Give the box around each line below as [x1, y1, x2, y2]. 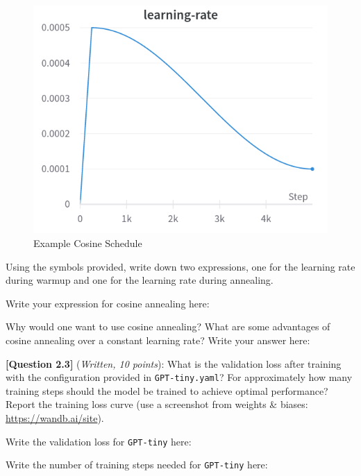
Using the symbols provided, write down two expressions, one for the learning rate [6, 259, 355, 273]
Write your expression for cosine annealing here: [6, 296, 210, 310]
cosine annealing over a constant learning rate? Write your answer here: [6, 332, 310, 347]
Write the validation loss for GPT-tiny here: [6, 434, 192, 448]
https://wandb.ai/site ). [6, 411, 104, 425]
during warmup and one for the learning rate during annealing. [6, 273, 274, 287]
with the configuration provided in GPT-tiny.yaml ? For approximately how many [6, 370, 353, 384]
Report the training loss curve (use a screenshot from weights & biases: [6, 397, 308, 411]
